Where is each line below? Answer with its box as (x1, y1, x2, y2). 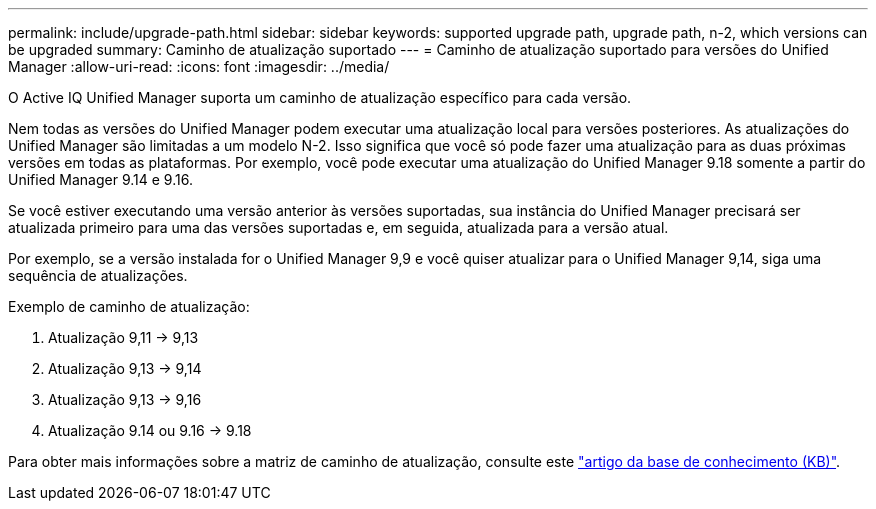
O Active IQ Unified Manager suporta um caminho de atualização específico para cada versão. (8, 89, 632, 106)
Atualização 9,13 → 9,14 (48, 360, 202, 377)
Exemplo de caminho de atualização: (8, 298, 250, 315)
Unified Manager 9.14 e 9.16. (8, 171, 193, 188)
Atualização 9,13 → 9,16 (48, 391, 202, 408)
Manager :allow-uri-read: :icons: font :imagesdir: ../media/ (8, 58, 390, 75)
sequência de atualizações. (8, 267, 188, 284)
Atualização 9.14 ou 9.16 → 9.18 (48, 422, 252, 439)
